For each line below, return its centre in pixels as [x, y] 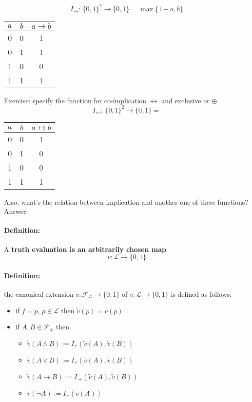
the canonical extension [39, 294]
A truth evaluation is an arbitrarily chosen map [85, 249]
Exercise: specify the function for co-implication [75, 100]
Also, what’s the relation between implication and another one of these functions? [126, 201]
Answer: [16, 211]
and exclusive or [185, 100]
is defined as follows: [201, 294]
